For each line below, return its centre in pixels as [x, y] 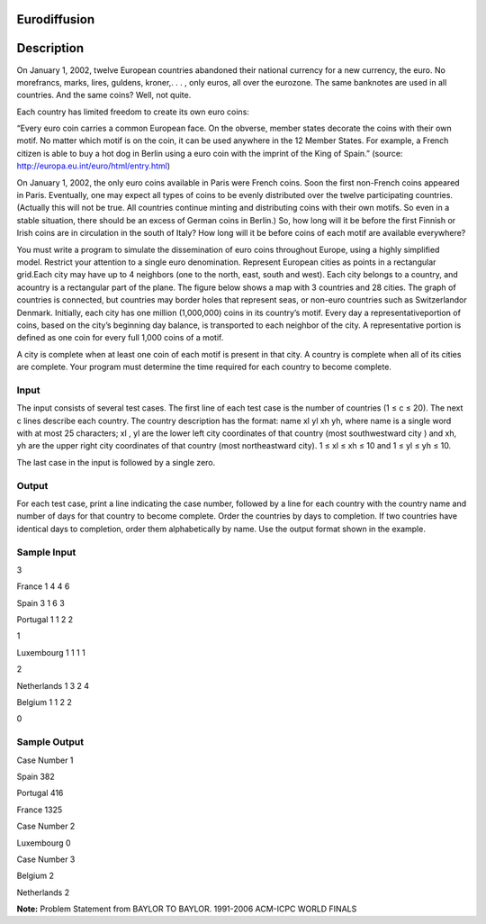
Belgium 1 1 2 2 [44, 702]
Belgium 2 [35, 876]
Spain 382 [36, 776]
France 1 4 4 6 [43, 586]
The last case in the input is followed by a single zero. [116, 462]
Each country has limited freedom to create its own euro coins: [133, 112]
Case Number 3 [46, 859]
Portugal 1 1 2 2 [45, 620]
